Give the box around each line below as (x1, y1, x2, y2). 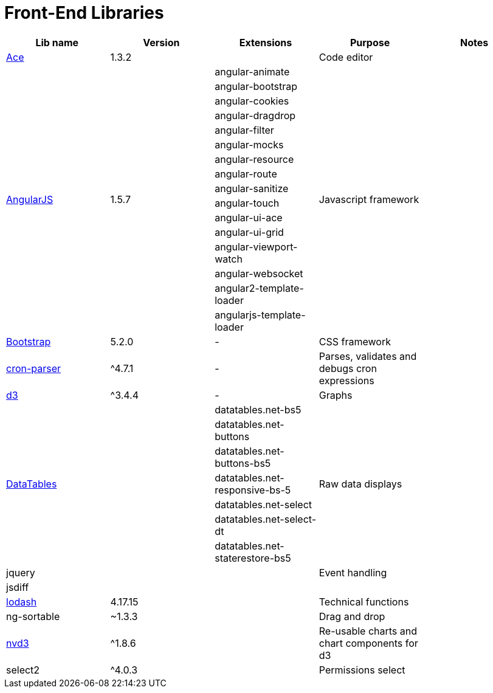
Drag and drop (319, 610, 385, 622)
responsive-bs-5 (215, 483, 291, 496)
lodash (6, 595, 37, 608)
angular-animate (215, 65, 290, 78)
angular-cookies (215, 94, 289, 107)
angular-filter (215, 123, 274, 136)
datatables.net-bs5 (215, 403, 302, 416)
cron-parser (6, 362, 61, 374)
